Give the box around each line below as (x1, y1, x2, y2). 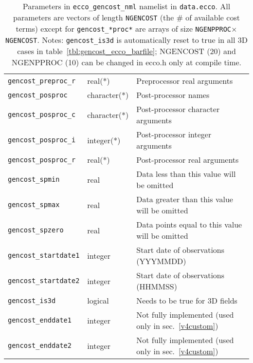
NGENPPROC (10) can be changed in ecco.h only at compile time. (11, 57, 242, 68)
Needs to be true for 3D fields (136, 295, 237, 306)
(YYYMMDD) (136, 255, 186, 267)
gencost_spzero (8, 226, 64, 234)
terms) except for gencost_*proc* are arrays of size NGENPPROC (16, 23, 232, 34)
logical (87, 295, 109, 306)
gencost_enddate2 (8, 342, 72, 349)
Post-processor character (136, 103, 220, 115)
